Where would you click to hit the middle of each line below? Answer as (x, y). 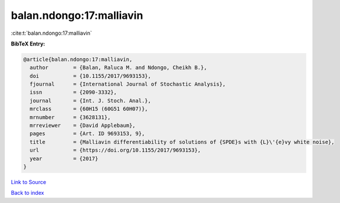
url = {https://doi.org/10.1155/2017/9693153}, (115, 150)
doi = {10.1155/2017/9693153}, (91, 76)
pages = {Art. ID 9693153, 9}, (87, 134)
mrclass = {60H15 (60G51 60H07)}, (89, 109)
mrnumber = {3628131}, (70, 117)
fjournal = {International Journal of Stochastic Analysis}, (128, 84)
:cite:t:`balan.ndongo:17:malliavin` (52, 33)
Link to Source (29, 182)
